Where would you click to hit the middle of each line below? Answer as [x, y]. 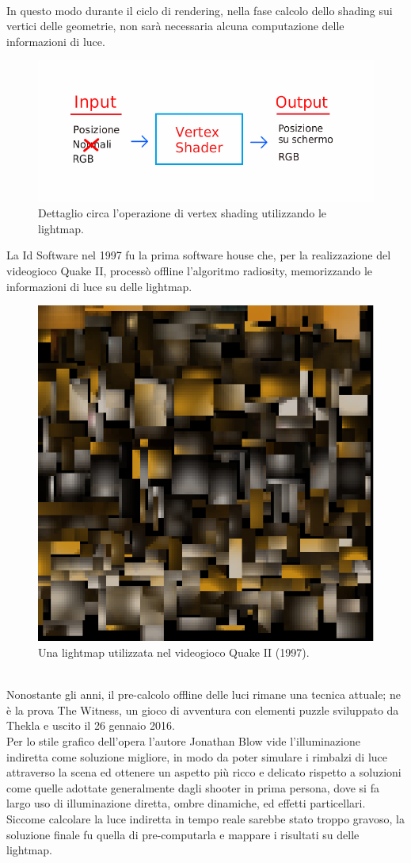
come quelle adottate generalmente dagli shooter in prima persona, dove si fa [193, 787]
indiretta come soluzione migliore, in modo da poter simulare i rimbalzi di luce [197, 756]
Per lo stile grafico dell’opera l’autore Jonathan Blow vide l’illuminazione [183, 740]
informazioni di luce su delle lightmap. [99, 286]
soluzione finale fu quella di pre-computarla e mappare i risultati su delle [183, 834]
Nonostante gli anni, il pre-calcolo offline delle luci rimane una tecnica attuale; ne [204, 694]
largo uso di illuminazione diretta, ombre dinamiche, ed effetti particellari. [186, 803]
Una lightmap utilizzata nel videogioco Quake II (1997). [174, 652]
